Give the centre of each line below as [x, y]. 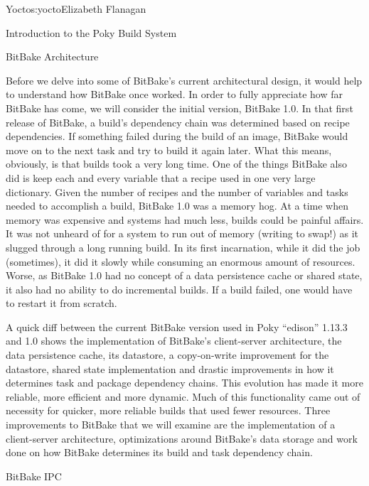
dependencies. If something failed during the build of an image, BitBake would [177, 136]
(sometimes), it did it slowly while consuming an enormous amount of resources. [181, 261]
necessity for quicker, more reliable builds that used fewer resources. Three [168, 410]
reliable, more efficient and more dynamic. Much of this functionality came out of [183, 396]
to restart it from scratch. [61, 303]
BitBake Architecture [52, 56]
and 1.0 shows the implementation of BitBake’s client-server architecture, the [174, 341]
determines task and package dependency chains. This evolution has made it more [184, 383]
